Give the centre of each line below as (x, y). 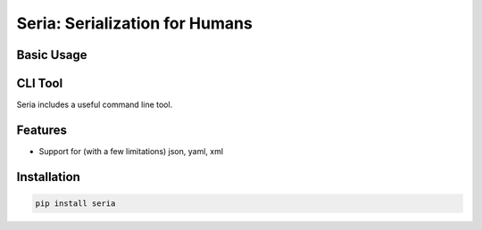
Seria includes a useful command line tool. (95, 105)
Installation (48, 177)
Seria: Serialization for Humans (135, 23)
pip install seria (75, 203)
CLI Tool (40, 83)
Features (42, 130)
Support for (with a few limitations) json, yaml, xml (131, 151)
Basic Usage (52, 55)
